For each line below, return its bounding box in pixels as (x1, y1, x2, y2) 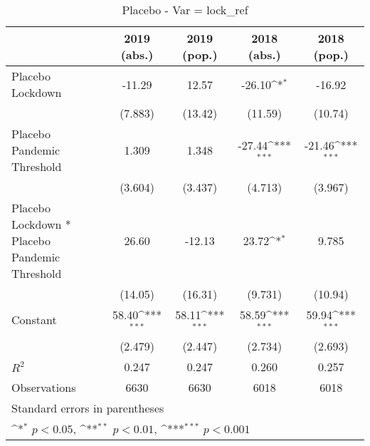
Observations (11, 378, 76, 395)
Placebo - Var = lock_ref (122, 1, 248, 18)
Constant (11, 311, 57, 328)
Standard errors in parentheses (11, 399, 164, 416)
